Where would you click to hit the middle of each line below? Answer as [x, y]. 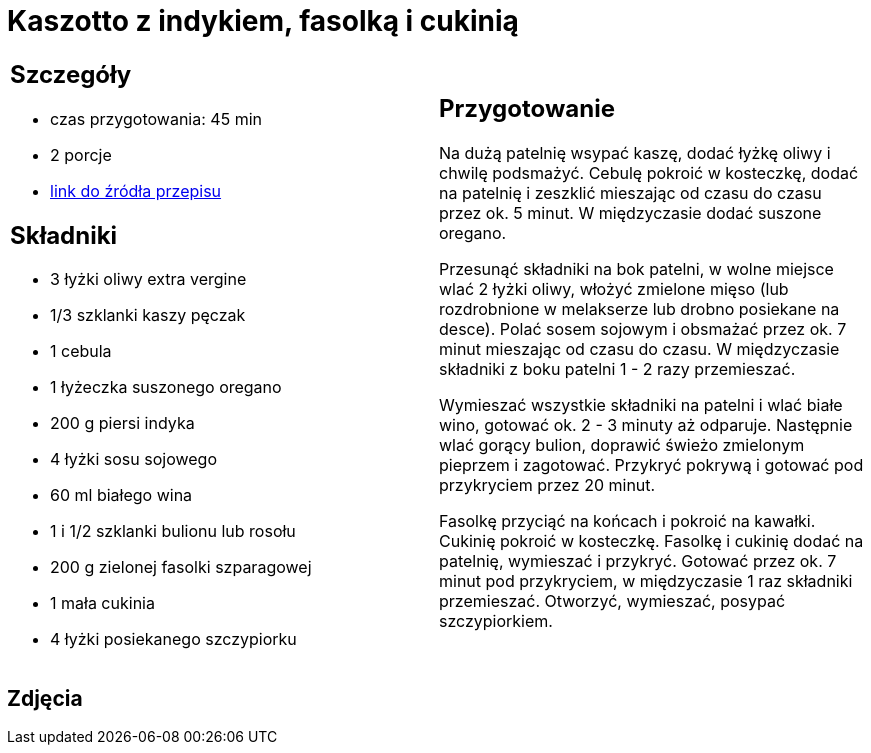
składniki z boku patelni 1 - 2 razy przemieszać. [617, 369]
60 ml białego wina [121, 495]
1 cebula [81, 351]
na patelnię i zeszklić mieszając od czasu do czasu [630, 193]
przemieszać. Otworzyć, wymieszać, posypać [612, 601]
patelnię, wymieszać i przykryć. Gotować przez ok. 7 [638, 561]
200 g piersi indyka [122, 423]
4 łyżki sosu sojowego [133, 459]
